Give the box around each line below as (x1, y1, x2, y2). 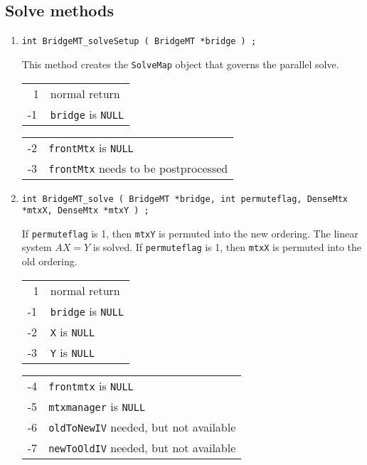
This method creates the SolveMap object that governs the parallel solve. (21, 56, 339, 71)
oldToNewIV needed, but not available (48, 418, 236, 435)
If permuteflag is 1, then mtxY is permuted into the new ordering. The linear (21, 225, 358, 240)
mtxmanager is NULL (48, 397, 146, 415)
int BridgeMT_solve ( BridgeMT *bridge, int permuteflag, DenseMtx (21, 193, 348, 204)
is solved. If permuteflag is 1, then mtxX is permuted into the (92, 240, 362, 255)
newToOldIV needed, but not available (48, 439, 236, 456)
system (21, 240, 52, 255)
